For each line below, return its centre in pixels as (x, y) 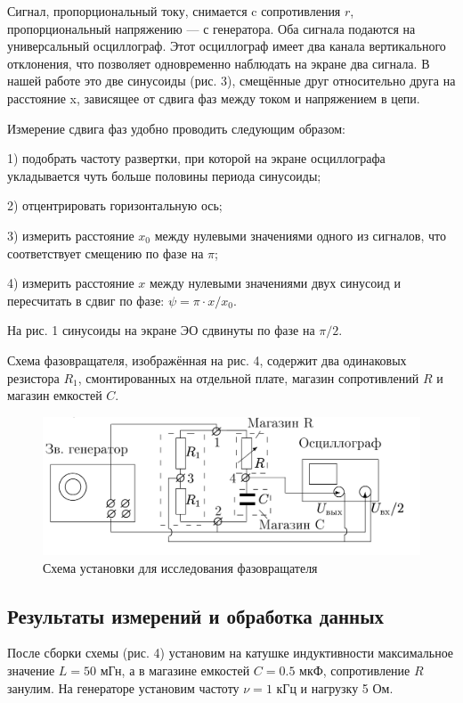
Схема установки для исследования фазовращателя (180, 567)
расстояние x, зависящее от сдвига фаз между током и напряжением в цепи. (214, 98)
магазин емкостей (55, 395)
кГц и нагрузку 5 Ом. (335, 687)
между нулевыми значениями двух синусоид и (275, 283)
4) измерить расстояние (71, 283)
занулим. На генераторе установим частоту (123, 687)
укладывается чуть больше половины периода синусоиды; (164, 175)
